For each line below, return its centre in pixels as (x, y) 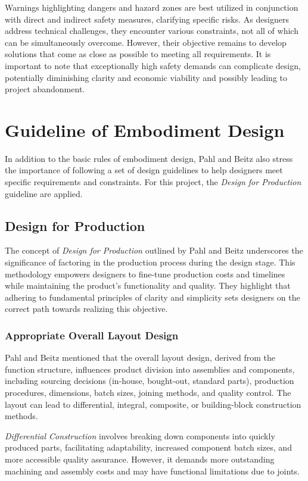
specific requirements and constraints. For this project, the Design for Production (153, 182)
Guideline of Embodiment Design (145, 129)
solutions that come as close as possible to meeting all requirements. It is (138, 54)
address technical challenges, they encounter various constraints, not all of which (152, 31)
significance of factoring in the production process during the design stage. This (150, 262)
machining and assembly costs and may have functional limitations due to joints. (152, 471)
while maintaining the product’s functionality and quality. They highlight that (148, 285)
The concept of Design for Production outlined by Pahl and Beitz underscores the (154, 250)
